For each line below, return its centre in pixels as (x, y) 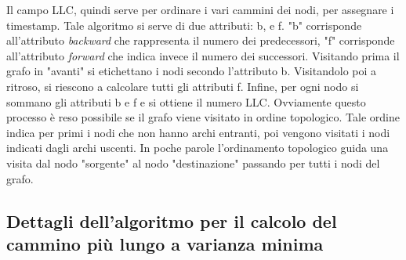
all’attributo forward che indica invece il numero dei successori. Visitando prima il (203, 55)
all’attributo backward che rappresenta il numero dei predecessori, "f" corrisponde (201, 40)
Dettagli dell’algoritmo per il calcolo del (172, 220)
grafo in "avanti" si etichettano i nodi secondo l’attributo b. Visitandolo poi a (192, 71)
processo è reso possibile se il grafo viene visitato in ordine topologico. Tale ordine (203, 117)
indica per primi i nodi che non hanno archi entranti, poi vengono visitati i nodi (198, 132)
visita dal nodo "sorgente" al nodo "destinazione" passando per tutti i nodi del (193, 162)
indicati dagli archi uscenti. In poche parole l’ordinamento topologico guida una (198, 148)
